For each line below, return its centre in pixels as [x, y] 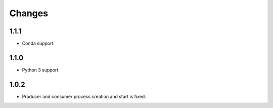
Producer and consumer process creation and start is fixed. [84, 96]
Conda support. [38, 44]
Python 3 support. [41, 70]
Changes [29, 13]
